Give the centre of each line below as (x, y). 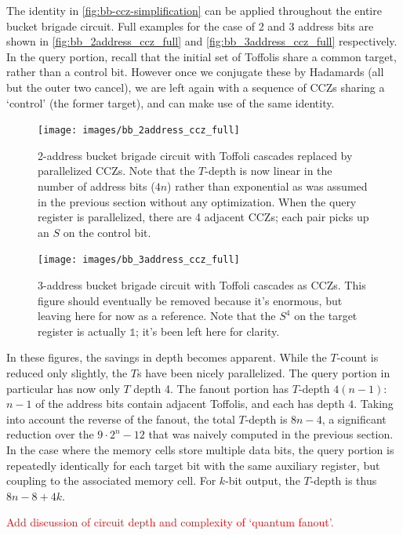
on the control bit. (107, 232)
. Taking (374, 404)
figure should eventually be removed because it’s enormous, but (190, 300)
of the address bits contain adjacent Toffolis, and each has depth (190, 404)
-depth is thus (343, 480)
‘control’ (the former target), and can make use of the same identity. (171, 102)
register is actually (82, 331)
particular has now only (63, 388)
